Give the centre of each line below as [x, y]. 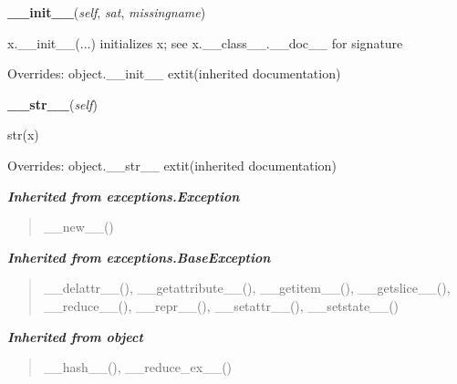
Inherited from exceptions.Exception [124, 196]
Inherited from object [75, 336]
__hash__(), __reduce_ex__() [138, 367]
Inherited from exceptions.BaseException [139, 257]
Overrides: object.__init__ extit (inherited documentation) [174, 73]
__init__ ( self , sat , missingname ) [107, 12]
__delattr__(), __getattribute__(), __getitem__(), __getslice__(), [247, 288]
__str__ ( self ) [52, 104]
